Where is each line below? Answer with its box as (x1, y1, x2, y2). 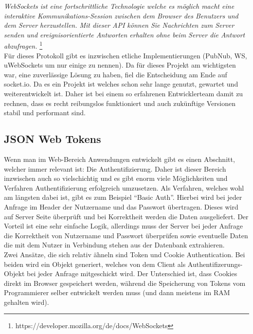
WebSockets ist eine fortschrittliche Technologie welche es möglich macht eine (4, 1, 235, 11)
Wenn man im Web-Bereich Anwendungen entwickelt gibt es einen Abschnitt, (4, 154, 235, 164)
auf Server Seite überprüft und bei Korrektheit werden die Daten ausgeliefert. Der (4, 211, 249, 221)
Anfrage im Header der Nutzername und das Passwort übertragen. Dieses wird (4, 201, 238, 211)
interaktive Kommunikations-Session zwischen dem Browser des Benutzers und (4, 10, 238, 20)
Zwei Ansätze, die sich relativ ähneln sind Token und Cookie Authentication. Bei (4, 249, 245, 259)
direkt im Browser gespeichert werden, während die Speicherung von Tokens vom (4, 278, 246, 288)
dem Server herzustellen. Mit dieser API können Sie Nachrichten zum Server (4, 20, 235, 30)
